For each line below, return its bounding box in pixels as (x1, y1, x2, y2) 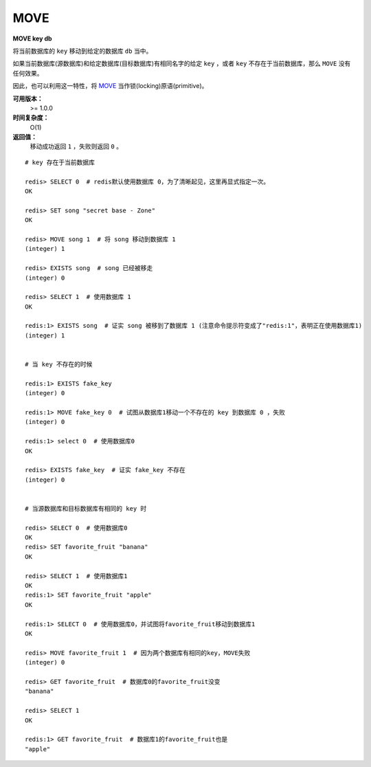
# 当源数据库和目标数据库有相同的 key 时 (25, 504, 147, 512)
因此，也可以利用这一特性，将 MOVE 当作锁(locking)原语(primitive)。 (12, 82, 208, 90)
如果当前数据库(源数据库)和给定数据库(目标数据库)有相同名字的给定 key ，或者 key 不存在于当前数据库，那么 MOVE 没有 (12, 59, 351, 68)
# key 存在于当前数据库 (25, 158, 95, 166)
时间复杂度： (12, 113, 49, 122)
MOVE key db (12, 34, 52, 43)
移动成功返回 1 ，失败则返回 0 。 (30, 142, 123, 151)
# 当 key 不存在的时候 (25, 361, 93, 368)
